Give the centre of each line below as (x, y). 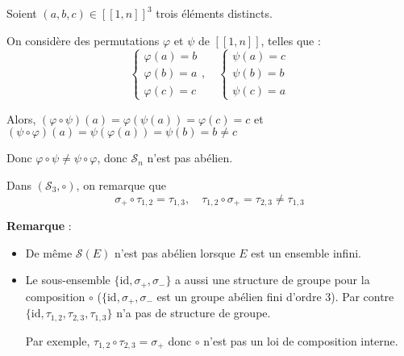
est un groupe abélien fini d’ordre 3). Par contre (275, 296)
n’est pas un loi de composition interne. (301, 340)
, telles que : (291, 40)
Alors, (21, 118)
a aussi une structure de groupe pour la (273, 280)
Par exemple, (58, 340)
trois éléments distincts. (214, 13)
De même (49, 252)
